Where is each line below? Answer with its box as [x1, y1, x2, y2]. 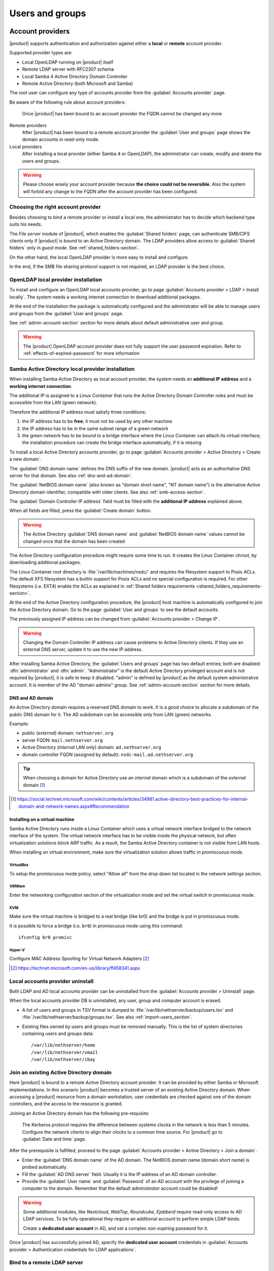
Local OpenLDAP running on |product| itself [22, 59, 114, 65]
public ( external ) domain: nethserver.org [22, 730, 114, 736]
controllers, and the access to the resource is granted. [9, 1101, 123, 1107]
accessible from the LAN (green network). [9, 400, 97, 406]
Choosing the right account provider [9, 203, 101, 210]
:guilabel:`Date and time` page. [22, 1136, 86, 1142]
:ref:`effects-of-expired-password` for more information [23, 350, 140, 356]
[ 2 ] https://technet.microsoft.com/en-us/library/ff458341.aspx [11, 965, 141, 971]
